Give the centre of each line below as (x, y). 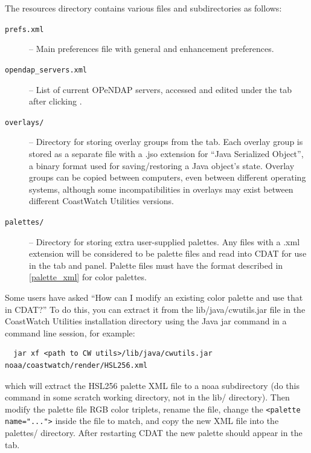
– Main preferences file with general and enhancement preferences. (152, 49)
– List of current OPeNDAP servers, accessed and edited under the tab (160, 89)
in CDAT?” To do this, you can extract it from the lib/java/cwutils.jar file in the (155, 309)
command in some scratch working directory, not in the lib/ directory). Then (147, 397)
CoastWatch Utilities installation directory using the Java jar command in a (146, 321)
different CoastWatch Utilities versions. (101, 201)
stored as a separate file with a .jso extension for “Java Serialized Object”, (166, 153)
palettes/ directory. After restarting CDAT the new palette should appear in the (154, 432)
